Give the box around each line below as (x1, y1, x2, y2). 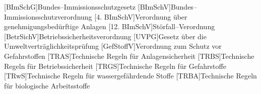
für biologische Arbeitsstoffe (4, 80, 90, 90)
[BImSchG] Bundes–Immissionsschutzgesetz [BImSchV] (4, 2, 171, 12)
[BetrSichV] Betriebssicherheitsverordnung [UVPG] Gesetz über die (4, 31, 207, 41)
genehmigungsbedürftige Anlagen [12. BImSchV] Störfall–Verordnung (4, 21, 215, 32)
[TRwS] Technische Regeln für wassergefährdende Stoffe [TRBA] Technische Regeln (4, 70, 257, 81)
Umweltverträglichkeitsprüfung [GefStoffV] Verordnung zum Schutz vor (4, 41, 222, 51)
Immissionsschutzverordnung (4, 11, 92, 22)
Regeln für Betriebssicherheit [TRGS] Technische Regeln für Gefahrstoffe (4, 60, 226, 71)
